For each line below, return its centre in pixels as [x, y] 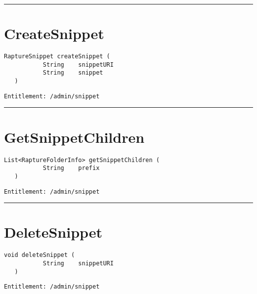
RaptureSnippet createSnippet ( [57, 57]
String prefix [71, 168]
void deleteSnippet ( [40, 255]
